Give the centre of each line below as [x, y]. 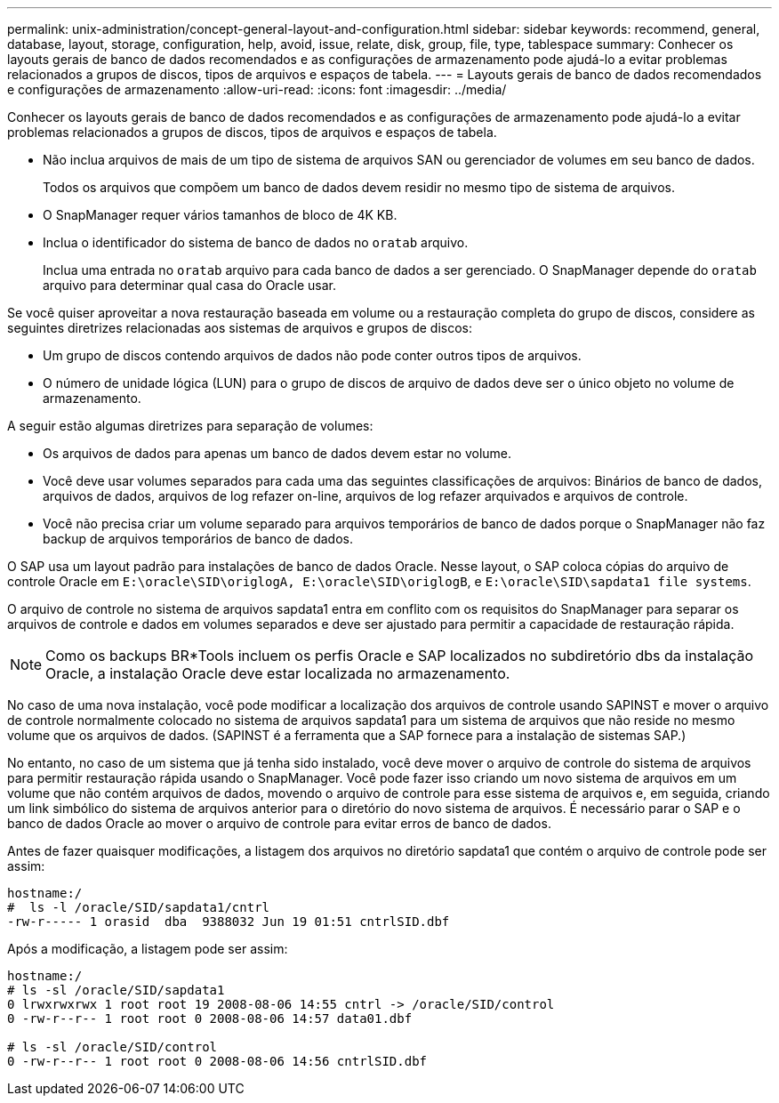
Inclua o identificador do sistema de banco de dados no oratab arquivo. [256, 242]
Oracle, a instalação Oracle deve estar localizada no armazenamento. [278, 673]
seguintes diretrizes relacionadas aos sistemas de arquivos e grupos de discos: [240, 328]
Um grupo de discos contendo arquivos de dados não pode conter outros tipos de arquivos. [312, 355]
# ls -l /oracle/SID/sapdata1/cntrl [139, 907]
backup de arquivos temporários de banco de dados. [198, 539]
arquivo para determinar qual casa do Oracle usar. [189, 285]
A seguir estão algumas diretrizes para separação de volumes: [190, 426]
